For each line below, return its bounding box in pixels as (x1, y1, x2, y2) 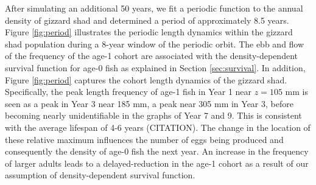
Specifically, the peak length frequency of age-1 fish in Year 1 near (5, 85, 252, 98)
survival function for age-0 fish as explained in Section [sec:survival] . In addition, (5, 61, 306, 74)
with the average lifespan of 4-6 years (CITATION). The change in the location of (5, 120, 311, 133)
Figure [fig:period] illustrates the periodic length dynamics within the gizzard (5, 26, 293, 38)
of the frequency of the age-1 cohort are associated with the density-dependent (5, 49, 298, 62)
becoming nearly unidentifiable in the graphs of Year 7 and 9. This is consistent (5, 109, 302, 122)
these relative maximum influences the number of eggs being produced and (5, 133, 284, 145)
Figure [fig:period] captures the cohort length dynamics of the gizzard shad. (5, 73, 287, 86)
